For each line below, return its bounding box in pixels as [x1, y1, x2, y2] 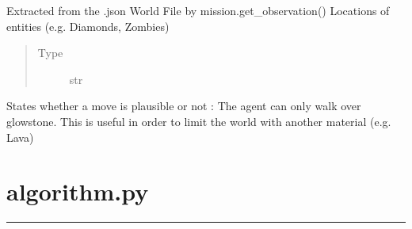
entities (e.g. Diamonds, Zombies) [6, 17, 170, 34]
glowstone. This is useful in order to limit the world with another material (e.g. [6, 113, 391, 129]
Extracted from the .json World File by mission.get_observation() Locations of [6, 2, 390, 18]
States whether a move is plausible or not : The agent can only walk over [6, 97, 361, 114]
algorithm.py [6, 175, 149, 208]
